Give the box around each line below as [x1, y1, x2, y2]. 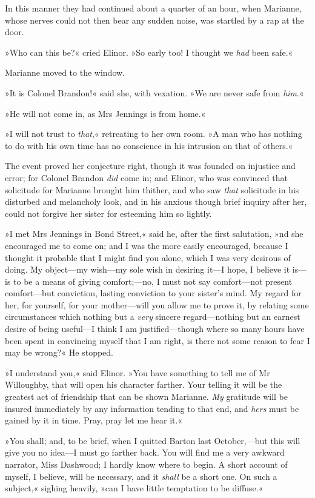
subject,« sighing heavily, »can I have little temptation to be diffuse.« [5, 482, 264, 494]
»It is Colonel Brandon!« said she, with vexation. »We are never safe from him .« [5, 86, 304, 99]
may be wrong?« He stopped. [5, 346, 114, 359]
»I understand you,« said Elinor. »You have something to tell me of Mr [5, 366, 270, 379]
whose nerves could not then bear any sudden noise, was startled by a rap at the [5, 13, 304, 26]
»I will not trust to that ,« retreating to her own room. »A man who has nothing [5, 127, 302, 140]
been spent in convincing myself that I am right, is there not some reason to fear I [5, 334, 310, 347]
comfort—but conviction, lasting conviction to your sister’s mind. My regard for [5, 287, 302, 299]
